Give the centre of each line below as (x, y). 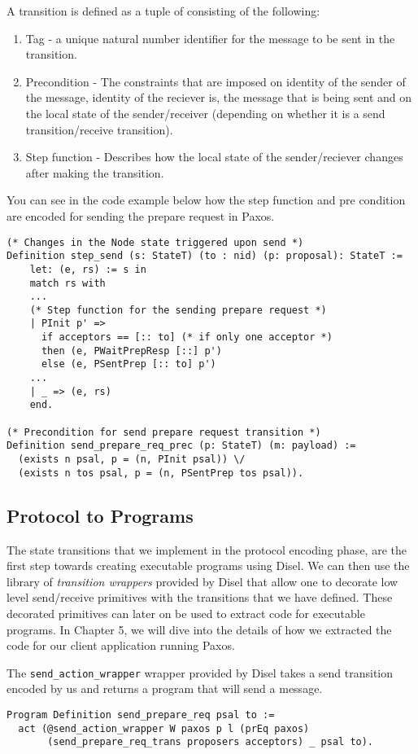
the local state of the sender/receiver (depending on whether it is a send (205, 113)
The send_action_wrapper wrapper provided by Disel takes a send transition (200, 672)
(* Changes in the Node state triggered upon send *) (155, 242)
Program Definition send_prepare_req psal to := (141, 715)
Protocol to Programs (100, 515)
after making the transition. (95, 172)
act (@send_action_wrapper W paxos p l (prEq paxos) (164, 728)
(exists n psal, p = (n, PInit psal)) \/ (132, 460)
